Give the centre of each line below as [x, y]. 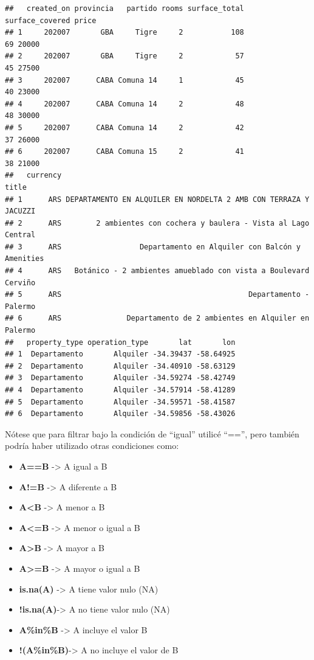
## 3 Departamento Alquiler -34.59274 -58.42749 [120, 378]
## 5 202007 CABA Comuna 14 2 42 [125, 127]
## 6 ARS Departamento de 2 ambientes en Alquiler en [157, 318]
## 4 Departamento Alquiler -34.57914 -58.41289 [120, 390]
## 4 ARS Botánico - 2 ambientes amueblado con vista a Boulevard [157, 271]
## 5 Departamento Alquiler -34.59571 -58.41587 [120, 402]
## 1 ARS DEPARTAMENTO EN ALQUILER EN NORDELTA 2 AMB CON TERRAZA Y [157, 199]
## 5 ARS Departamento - [157, 295]
